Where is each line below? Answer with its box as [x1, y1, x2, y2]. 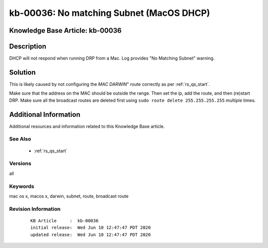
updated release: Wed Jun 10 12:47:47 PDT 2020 [30, 232, 151, 238]
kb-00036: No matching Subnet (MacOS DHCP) [9, 7, 210, 18]
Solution [9, 68, 36, 76]
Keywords [9, 183, 34, 189]
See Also [9, 135, 31, 142]
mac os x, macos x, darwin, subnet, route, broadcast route [9, 193, 129, 199]
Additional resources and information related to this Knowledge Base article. [9, 123, 165, 129]
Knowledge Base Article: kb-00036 [9, 26, 122, 35]
